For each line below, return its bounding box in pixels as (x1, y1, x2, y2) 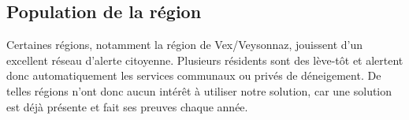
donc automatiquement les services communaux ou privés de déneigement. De (6, 67, 381, 84)
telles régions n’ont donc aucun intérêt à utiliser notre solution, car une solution (6, 82, 392, 99)
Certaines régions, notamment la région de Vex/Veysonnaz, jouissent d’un (6, 36, 363, 53)
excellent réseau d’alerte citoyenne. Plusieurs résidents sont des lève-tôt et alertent (6, 51, 403, 68)
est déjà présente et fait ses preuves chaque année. (6, 98, 248, 114)
